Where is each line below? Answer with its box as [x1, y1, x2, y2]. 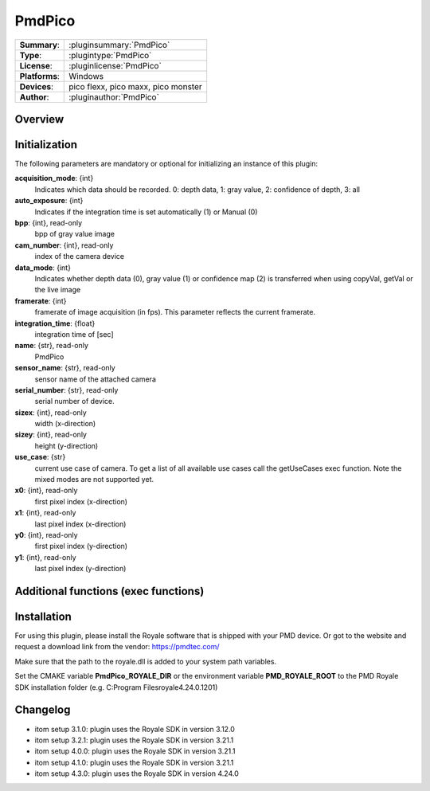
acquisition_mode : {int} [14, 174, 94, 183]
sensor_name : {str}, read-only [14, 363, 115, 373]
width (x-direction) [34, 419, 96, 429]
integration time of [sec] [34, 329, 115, 339]
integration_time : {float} [14, 319, 96, 328]
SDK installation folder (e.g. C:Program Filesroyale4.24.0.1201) [14, 682, 218, 692]
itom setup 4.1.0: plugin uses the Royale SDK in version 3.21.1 [34, 758, 234, 767]
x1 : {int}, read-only [14, 508, 76, 518]
